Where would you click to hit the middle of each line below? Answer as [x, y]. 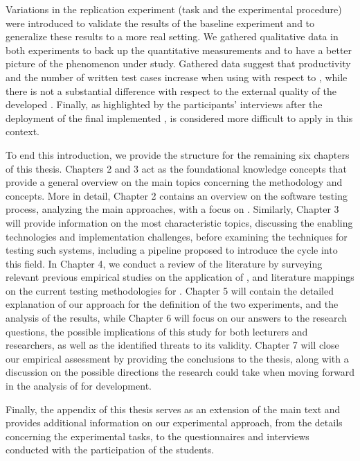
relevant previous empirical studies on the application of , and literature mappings [180, 277]
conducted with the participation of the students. [110, 450]
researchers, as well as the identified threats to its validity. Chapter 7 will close [172, 345]
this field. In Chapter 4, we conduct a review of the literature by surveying [164, 263]
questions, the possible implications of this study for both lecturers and [157, 331]
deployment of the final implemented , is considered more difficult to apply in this [179, 118]
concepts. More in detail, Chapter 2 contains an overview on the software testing [177, 195]
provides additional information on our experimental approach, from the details [174, 423]
